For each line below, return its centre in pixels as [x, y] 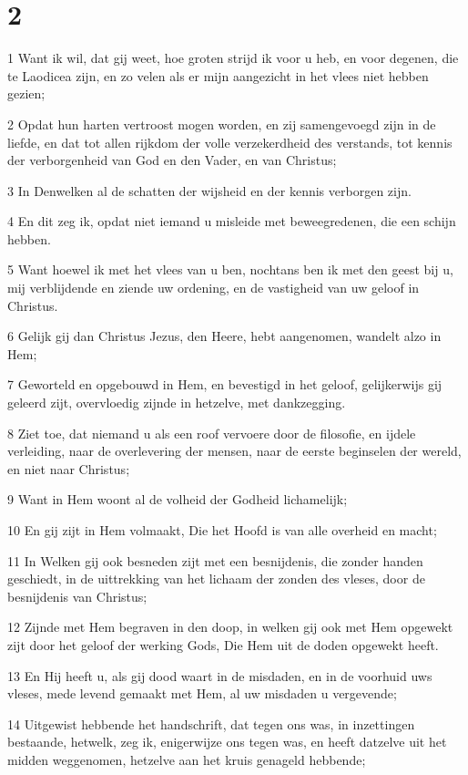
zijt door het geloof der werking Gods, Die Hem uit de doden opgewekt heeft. [223, 644]
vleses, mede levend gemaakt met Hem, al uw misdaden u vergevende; [202, 693]
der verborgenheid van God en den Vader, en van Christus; [172, 160]
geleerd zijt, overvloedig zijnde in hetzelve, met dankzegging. [177, 403]
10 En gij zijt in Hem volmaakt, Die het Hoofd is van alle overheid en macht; [222, 530]
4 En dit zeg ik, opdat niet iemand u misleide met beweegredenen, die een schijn [232, 221]
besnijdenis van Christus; [77, 596]
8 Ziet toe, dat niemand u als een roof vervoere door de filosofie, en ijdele [212, 433]
